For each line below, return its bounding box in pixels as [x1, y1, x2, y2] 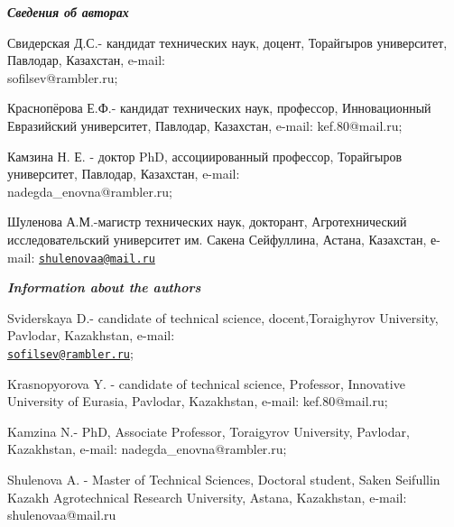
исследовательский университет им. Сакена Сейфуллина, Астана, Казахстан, [7, 229, 427, 248]
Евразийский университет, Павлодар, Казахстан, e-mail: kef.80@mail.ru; [7, 116, 403, 134]
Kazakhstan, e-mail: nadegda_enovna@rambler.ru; [7, 439, 287, 458]
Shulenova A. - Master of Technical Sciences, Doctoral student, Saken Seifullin [7, 470, 440, 488]
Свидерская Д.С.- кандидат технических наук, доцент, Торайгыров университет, [7, 32, 448, 51]
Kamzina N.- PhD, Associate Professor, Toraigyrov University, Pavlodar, [7, 421, 410, 440]
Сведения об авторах [7, 3, 129, 21]
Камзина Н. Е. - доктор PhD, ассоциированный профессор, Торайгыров [7, 146, 402, 165]
